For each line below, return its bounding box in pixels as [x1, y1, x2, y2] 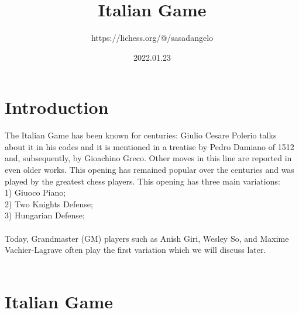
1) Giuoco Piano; [5, 186, 66, 199]
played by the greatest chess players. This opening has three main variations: [5, 175, 280, 187]
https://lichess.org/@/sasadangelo [91, 32, 214, 44]
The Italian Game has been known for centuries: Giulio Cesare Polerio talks [5, 129, 277, 141]
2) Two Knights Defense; [5, 197, 93, 210]
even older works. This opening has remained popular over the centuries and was [5, 164, 294, 176]
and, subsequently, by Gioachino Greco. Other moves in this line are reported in [5, 152, 292, 164]
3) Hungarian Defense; [5, 209, 85, 221]
